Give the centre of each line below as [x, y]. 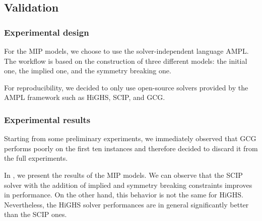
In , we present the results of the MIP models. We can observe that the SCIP [123, 175]
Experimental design [47, 32]
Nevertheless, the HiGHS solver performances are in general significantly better [126, 204]
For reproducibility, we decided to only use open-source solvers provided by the [126, 87]
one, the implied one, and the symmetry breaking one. [88, 71]
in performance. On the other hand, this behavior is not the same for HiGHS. [124, 195]
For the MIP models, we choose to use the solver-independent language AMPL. [126, 51]
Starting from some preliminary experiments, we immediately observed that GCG [130, 138]
